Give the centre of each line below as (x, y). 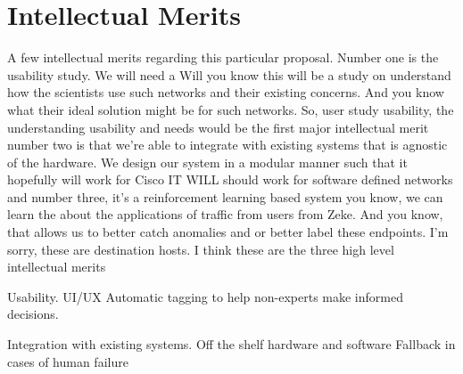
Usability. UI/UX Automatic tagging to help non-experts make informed (205, 296)
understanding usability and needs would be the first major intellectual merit (218, 127)
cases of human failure (68, 361)
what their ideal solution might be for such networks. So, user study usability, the (231, 109)
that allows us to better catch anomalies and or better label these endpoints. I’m (228, 232)
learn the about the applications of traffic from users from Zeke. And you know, (225, 214)
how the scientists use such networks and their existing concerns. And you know (226, 92)
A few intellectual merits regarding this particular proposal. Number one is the (223, 57)
